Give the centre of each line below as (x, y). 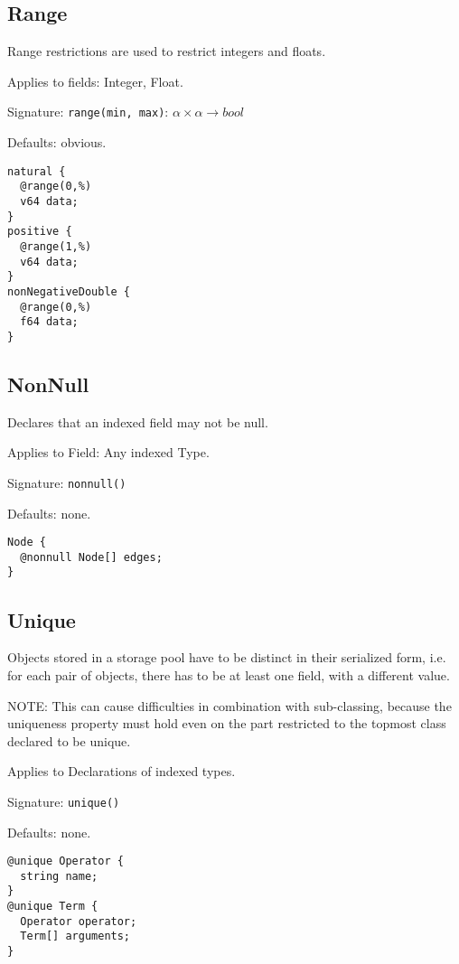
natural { (37, 171)
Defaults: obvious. (57, 142)
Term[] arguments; (75, 936)
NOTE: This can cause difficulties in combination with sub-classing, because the (229, 705)
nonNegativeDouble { (69, 291)
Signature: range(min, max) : (88, 112)
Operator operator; (79, 921)
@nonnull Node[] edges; (91, 557)
